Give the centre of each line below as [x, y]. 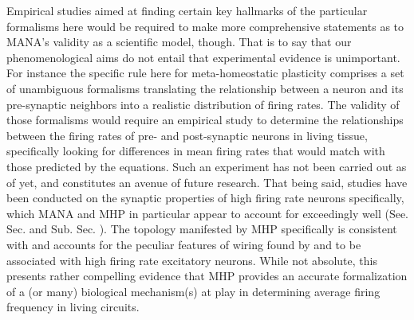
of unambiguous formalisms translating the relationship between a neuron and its [205, 88]
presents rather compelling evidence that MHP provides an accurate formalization [207, 276]
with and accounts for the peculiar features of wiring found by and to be [184, 244]
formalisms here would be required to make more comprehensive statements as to [205, 26]
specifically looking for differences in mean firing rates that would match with [196, 151]
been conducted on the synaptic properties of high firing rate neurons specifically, [205, 198]
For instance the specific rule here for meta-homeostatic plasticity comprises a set [205, 73]
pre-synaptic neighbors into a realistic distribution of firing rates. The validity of [203, 104]
